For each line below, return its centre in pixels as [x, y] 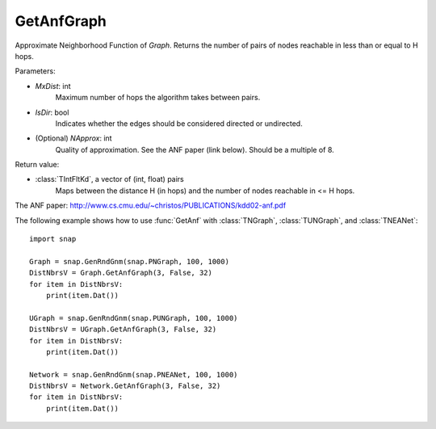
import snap [53, 239]
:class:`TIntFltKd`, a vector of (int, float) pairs [110, 179]
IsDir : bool [52, 112]
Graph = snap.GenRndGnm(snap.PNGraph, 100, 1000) [130, 261]
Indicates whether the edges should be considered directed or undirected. [179, 123]
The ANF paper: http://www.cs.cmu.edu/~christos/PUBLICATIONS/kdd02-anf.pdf [151, 205]
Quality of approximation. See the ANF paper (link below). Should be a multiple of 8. [195, 149]
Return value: [37, 165]
